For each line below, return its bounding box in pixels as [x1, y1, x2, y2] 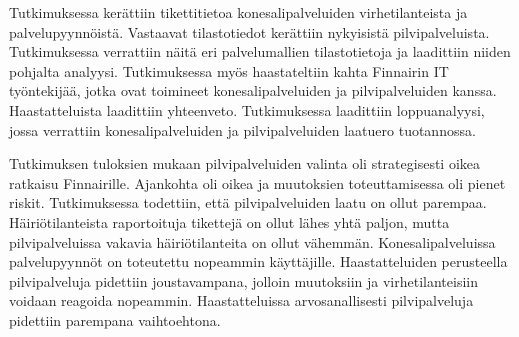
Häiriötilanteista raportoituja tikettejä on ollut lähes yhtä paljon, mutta [9, 211, 450, 232]
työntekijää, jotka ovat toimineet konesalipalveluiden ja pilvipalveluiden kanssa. [9, 80, 497, 101]
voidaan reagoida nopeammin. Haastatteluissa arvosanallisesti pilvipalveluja [9, 290, 474, 311]
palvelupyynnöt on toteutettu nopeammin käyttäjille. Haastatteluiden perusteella [9, 251, 508, 272]
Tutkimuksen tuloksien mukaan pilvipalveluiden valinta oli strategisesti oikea [9, 153, 481, 174]
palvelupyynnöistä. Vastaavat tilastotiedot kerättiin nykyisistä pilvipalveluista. [9, 21, 490, 42]
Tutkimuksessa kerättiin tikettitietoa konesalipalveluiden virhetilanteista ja [9, 2, 468, 22]
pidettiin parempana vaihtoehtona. [9, 309, 221, 330]
